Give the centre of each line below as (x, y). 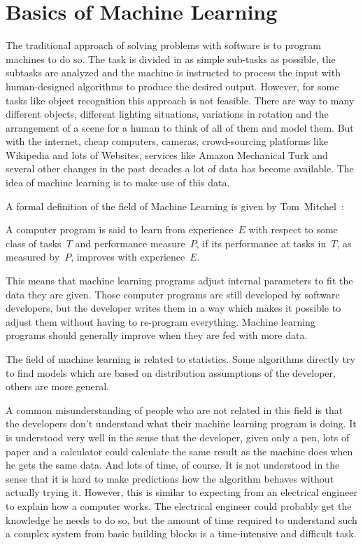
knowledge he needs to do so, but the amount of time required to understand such (181, 519)
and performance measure (130, 243)
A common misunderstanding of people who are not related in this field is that (175, 409)
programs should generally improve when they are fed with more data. (157, 335)
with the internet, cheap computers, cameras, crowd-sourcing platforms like (167, 141)
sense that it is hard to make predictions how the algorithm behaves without (170, 478)
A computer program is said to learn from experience (120, 229)
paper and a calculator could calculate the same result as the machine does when (179, 451)
